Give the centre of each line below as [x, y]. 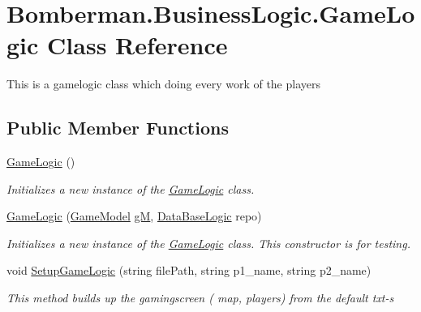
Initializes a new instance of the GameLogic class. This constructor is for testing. [208, 243]
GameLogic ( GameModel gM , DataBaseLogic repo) [134, 216]
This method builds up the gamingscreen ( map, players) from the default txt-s [200, 298]
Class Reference [137, 45]
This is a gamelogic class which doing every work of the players [164, 84]
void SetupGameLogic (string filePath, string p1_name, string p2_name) [189, 270]
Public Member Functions [118, 128]
